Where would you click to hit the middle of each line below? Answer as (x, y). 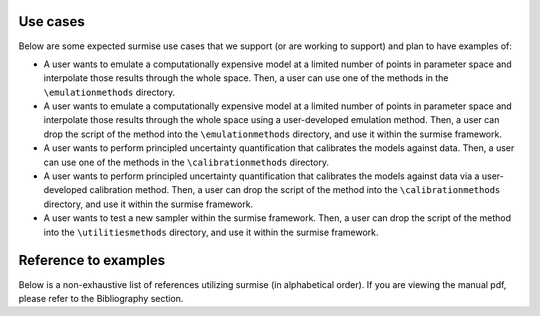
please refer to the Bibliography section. (101, 298)
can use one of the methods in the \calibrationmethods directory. (186, 162)
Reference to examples (92, 260)
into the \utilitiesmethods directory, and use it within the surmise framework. (211, 232)
